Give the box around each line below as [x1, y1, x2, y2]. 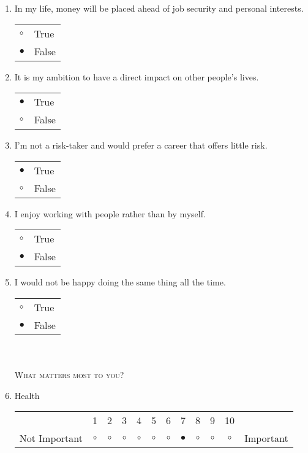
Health [14, 389, 40, 401]
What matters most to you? [14, 368, 124, 381]
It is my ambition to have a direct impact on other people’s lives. [14, 70, 259, 83]
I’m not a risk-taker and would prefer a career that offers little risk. [14, 139, 268, 152]
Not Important [19, 431, 83, 446]
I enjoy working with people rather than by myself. [14, 207, 206, 220]
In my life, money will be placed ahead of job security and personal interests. [14, 2, 304, 14]
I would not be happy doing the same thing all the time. [14, 276, 226, 288]
